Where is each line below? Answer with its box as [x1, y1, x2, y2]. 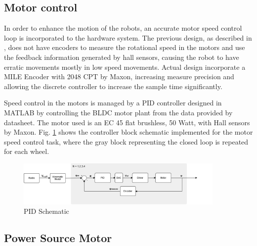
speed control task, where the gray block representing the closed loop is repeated [4, 136, 249, 147]
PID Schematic [24, 206, 69, 216]
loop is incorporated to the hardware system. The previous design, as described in [4, 32, 252, 43]
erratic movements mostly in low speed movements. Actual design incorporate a [4, 61, 246, 72]
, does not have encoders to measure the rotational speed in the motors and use [4, 42, 245, 52]
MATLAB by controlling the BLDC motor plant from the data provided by [4, 107, 233, 117]
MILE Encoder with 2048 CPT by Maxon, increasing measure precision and [4, 71, 234, 82]
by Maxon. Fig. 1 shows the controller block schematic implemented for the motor [4, 127, 253, 137]
